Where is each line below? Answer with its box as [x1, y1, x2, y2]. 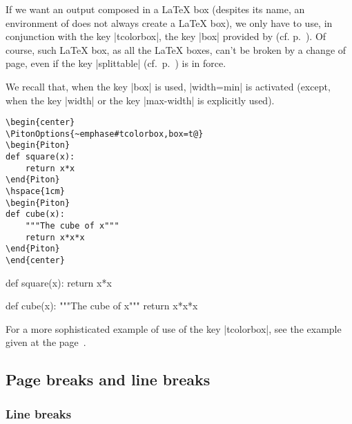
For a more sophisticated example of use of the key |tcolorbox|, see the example [6, 321, 342, 336]
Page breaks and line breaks [6, 369, 211, 390]
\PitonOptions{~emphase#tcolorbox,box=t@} [6, 128, 204, 139]
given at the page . [6, 335, 86, 349]
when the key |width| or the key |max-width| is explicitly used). [6, 93, 275, 107]
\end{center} [6, 256, 65, 266]
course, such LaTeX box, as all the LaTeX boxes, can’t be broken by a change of [6, 42, 346, 57]
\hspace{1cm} [6, 186, 65, 197]
